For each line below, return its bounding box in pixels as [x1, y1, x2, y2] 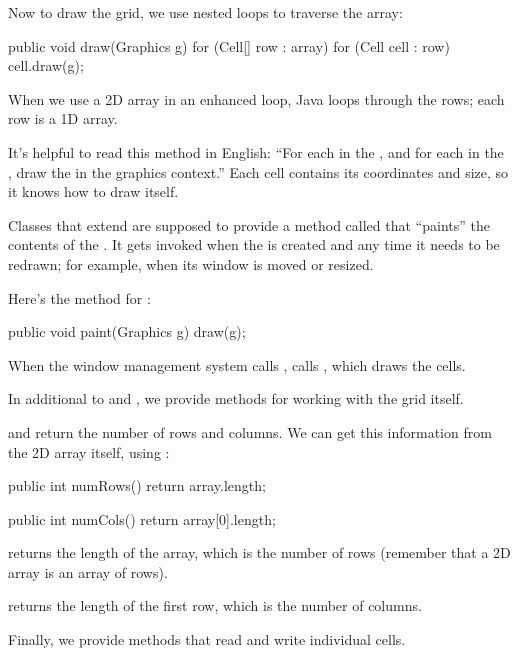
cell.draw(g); [8, 55, 84, 76]
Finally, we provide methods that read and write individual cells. [8, 629, 406, 650]
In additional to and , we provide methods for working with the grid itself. [8, 388, 464, 409]
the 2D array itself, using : [8, 441, 170, 462]
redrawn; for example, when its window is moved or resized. [8, 253, 374, 274]
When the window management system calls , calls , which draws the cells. [8, 354, 466, 375]
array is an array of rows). [8, 561, 168, 582]
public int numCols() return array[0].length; [8, 508, 276, 529]
